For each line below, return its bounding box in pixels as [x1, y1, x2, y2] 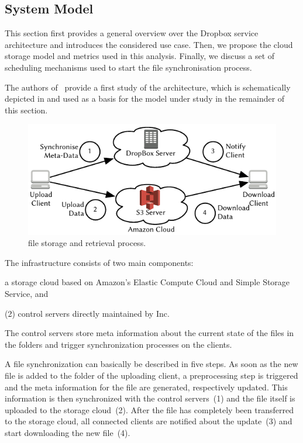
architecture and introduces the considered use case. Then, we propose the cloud [5, 38, 293, 50]
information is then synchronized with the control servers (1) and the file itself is [5, 392, 295, 404]
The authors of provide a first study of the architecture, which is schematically [5, 81, 291, 93]
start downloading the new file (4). [5, 426, 130, 438]
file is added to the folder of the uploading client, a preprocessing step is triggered [5, 369, 298, 382]
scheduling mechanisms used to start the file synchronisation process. [5, 61, 252, 73]
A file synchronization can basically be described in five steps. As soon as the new [5, 358, 298, 370]
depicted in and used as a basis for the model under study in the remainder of [5, 92, 285, 105]
